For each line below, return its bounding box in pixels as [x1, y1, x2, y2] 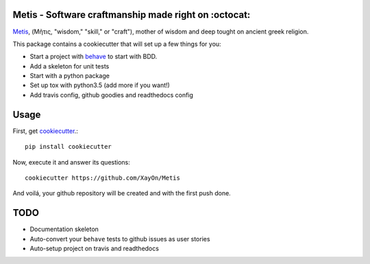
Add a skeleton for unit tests [29, 62, 110, 70]
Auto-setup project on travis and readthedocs [29, 244, 159, 253]
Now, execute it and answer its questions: [12, 158, 130, 166]
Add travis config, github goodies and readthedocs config [29, 91, 193, 99]
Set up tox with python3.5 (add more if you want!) [29, 81, 171, 89]
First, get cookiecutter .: [12, 127, 79, 135]
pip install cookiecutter [25, 143, 112, 151]
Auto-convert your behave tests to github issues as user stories [29, 235, 210, 243]
